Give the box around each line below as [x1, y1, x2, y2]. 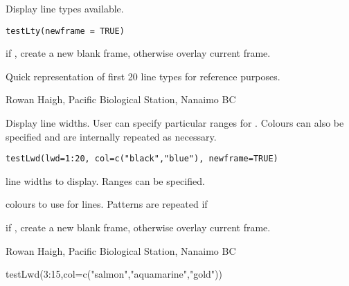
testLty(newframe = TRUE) [6, 26, 125, 36]
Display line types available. [6, 1, 124, 15]
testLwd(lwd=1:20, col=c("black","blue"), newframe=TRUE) [6, 154, 278, 164]
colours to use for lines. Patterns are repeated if [6, 197, 208, 211]
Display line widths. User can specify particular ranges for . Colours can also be [6, 116, 344, 130]
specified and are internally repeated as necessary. [6, 129, 217, 143]
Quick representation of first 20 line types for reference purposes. [6, 69, 280, 83]
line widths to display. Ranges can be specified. [6, 173, 205, 188]
